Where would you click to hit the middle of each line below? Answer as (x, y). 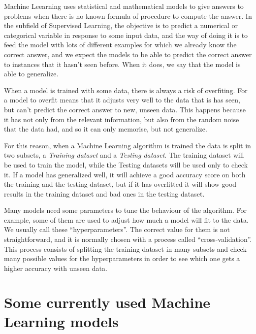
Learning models (61, 321)
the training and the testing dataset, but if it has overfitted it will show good (120, 184)
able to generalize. (31, 74)
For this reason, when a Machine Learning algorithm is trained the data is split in (128, 145)
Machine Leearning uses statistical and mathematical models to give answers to (124, 6)
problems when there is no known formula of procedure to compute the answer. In (128, 16)
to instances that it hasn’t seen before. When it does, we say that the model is (122, 64)
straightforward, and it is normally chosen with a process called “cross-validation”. (128, 239)
